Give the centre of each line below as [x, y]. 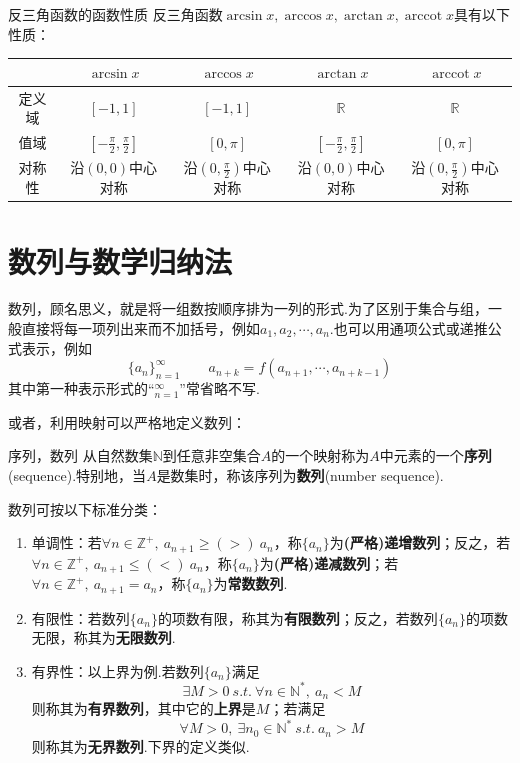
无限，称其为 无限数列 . [103, 637]
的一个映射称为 [320, 455]
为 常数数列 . [250, 583]
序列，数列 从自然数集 [80, 455]
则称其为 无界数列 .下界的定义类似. [140, 745]
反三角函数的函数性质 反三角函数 [115, 14]
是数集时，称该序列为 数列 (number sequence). [300, 475]
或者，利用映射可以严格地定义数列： [127, 421]
